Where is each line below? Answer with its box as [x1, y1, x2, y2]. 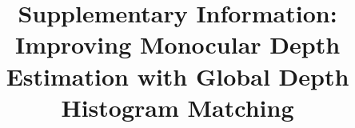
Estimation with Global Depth [6, 59, 349, 92]
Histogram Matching [61, 90, 294, 123]
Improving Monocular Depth [14, 28, 341, 61]
